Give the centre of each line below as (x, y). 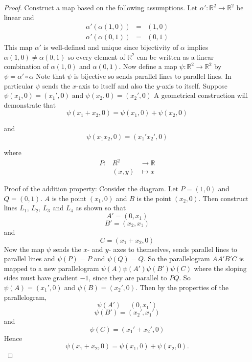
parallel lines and (30, 259)
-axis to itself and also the (115, 85)
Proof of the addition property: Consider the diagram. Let (91, 189)
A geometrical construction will (201, 95)
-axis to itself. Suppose (194, 85)
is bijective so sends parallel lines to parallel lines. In (153, 76)
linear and (19, 17)
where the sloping (220, 268)
